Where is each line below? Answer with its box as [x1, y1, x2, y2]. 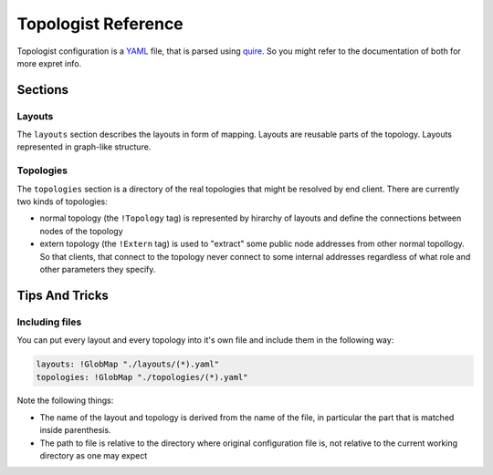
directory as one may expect [39, 450, 148, 461]
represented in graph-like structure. [16, 141, 152, 152]
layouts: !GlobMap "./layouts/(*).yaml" [36, 359, 219, 369]
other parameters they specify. [39, 263, 156, 274]
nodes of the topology [39, 225, 123, 236]
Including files [16, 315, 82, 328]
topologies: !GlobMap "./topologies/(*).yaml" [36, 372, 248, 382]
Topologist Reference [16, 14, 184, 34]
